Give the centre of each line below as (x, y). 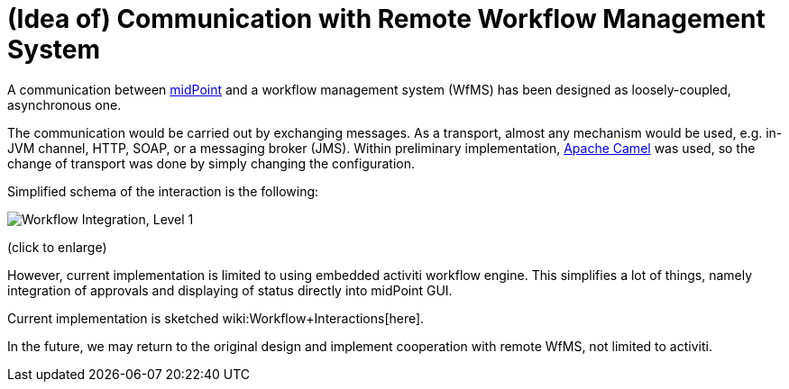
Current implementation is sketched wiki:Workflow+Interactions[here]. (216, 318)
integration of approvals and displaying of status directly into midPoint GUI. (230, 290)
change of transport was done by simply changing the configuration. (211, 163)
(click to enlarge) (57, 247)
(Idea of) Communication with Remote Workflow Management (386, 19)
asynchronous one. (64, 104)
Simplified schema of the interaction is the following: (163, 191)
